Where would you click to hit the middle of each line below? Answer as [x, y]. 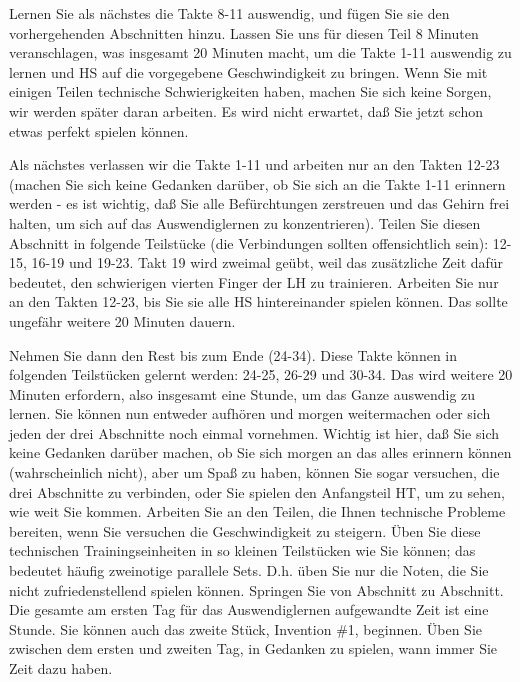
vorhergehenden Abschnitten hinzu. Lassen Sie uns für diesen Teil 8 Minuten [244, 32]
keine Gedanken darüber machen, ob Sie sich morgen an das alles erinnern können [260, 452]
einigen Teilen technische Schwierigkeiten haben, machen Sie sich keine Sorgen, [250, 91]
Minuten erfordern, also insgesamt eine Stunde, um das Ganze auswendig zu [242, 393]
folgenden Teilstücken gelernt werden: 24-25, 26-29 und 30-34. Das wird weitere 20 [261, 374]
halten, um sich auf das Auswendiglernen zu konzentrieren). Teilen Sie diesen [245, 222]
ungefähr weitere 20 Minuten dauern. [122, 320]
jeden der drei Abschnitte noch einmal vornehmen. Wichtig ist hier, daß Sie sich [254, 432]
